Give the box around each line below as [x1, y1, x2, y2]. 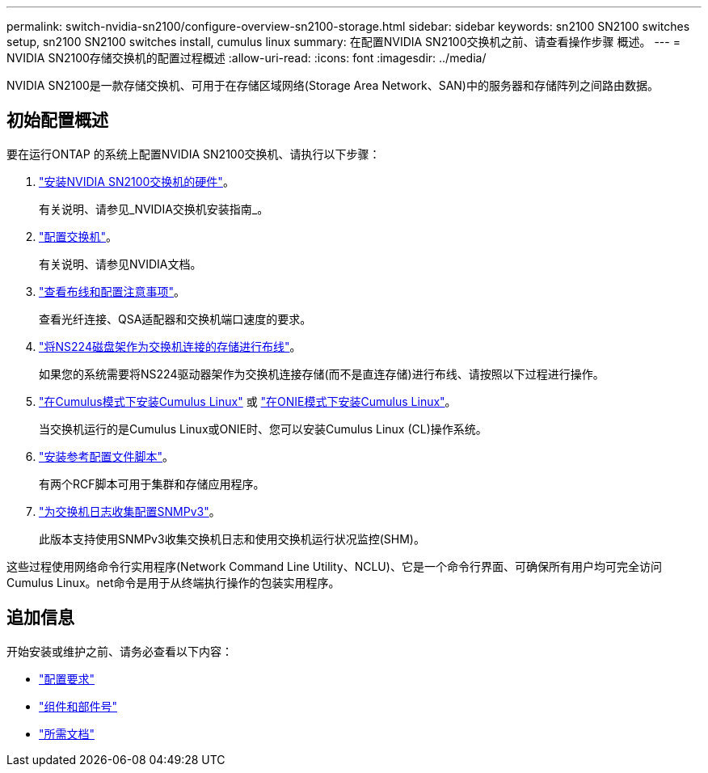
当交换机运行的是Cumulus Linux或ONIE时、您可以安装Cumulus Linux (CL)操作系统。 [39, 421, 487, 436]
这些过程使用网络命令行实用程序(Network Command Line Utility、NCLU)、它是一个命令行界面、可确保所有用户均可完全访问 [6, 559, 662, 573]
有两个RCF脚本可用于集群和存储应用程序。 [39, 476, 265, 491]
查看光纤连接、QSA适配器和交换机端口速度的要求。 [39, 311, 312, 326]
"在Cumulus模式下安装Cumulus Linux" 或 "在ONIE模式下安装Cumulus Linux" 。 [39, 394, 457, 408]
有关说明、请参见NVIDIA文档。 [39, 256, 202, 271]
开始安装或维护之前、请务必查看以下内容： [6, 644, 233, 658]
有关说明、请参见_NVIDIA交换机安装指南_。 [39, 201, 269, 216]
